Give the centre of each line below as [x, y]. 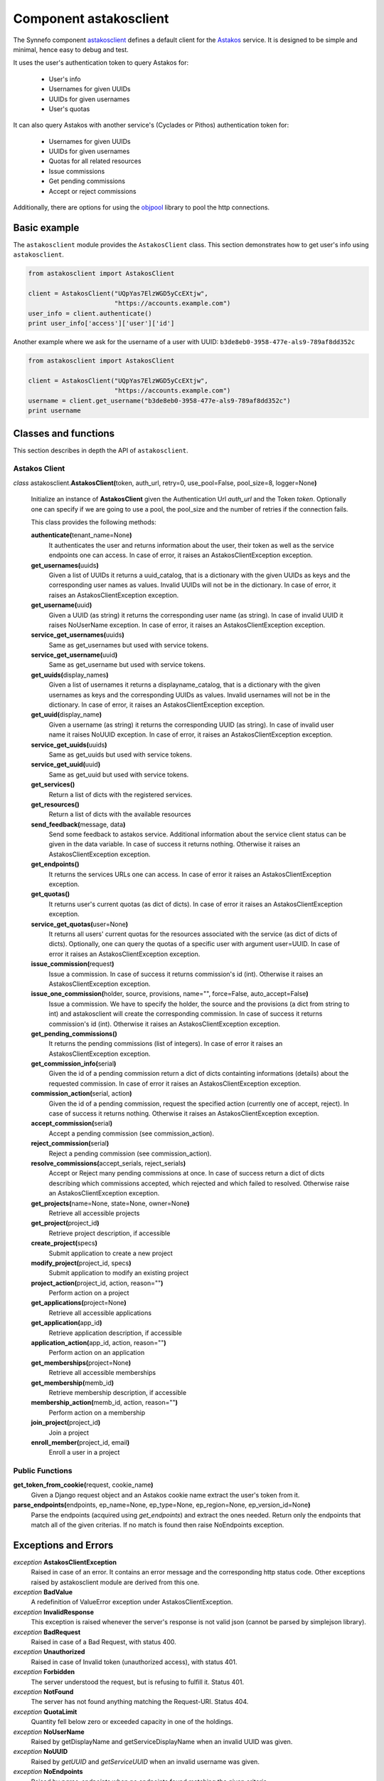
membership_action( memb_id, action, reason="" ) [104, 1403]
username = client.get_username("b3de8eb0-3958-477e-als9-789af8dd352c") [159, 400]
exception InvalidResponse [54, 1612]
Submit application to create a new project [111, 1253]
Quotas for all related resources [95, 161]
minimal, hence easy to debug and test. [71, 49]
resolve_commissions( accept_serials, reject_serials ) [108, 1163]
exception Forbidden [44, 1672]
